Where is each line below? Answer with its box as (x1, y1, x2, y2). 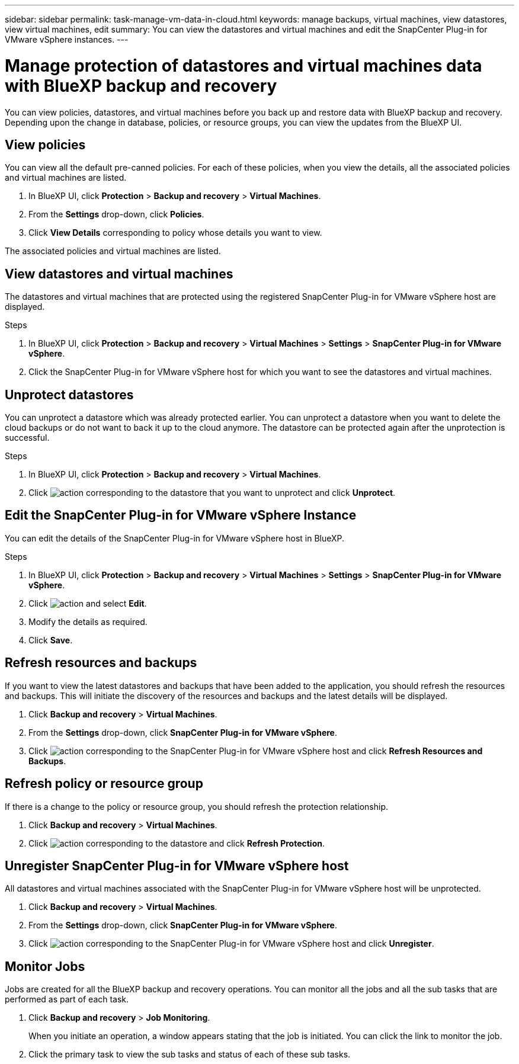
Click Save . (28, 634, 73, 645)
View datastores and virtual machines (5, 266, 233, 281)
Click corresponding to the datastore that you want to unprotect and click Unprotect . (28, 488, 396, 498)
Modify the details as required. (28, 616, 148, 627)
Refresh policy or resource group (5, 776, 203, 791)
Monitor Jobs (5, 959, 85, 974)
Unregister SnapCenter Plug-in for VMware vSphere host (5, 858, 349, 873)
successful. (5, 432, 50, 443)
